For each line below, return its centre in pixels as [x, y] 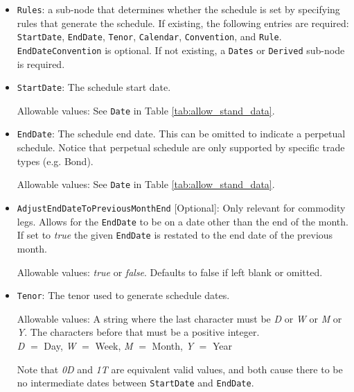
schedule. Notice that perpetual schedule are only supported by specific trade [181, 147]
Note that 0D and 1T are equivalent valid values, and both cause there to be [180, 369]
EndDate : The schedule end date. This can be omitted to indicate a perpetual [181, 134]
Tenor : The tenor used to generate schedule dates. [123, 295]
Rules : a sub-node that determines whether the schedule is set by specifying [178, 9]
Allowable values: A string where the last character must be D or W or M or [179, 318]
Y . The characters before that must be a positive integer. [138, 332]
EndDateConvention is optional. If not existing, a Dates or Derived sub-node [181, 50]
